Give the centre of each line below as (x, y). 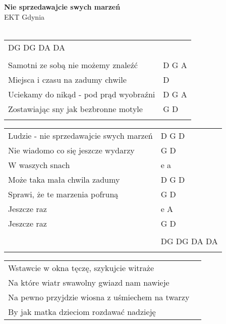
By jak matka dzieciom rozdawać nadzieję (82, 311)
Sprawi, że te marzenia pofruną (63, 194)
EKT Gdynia (24, 16)
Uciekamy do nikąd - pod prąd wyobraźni (82, 94)
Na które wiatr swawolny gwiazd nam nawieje (89, 282)
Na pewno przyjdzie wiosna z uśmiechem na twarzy (99, 297)
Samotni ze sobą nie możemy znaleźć (73, 65)
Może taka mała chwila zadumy (64, 179)
